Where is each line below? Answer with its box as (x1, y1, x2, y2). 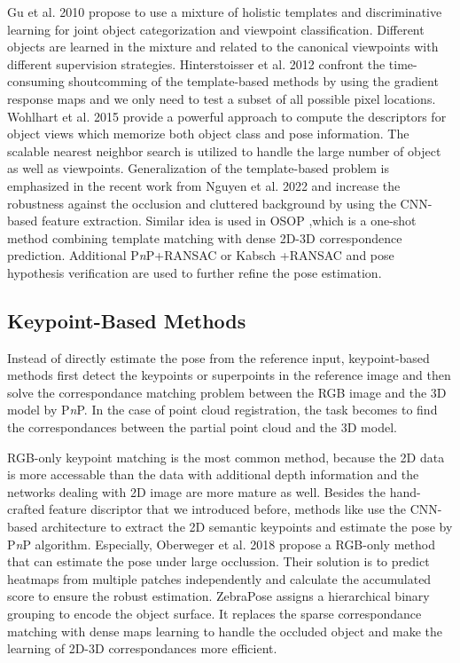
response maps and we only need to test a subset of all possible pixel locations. (7, 89, 436, 107)
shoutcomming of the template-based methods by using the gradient (68, 72, 439, 91)
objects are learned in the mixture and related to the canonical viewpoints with (7, 37, 439, 56)
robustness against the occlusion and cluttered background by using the (7, 193, 396, 212)
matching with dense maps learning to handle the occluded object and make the (7, 621, 442, 640)
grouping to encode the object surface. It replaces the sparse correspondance (7, 604, 422, 623)
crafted (7, 500, 45, 518)
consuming (7, 72, 65, 91)
